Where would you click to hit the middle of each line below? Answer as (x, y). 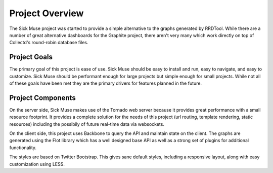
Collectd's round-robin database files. (49, 43)
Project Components (42, 98)
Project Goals (31, 57)
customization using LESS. (37, 164)
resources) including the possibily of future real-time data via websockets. (87, 124)
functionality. (23, 148)
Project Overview (47, 13)
